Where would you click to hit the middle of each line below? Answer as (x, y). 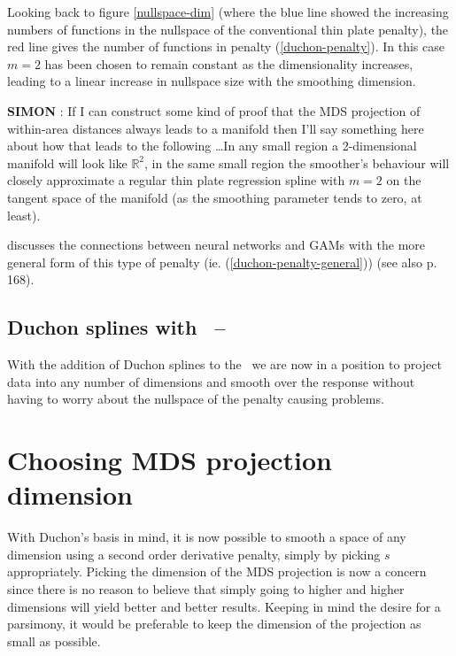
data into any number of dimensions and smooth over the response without (211, 381)
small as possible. (54, 641)
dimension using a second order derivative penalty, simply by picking (194, 554)
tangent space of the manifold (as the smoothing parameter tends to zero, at (215, 197)
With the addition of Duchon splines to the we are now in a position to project (224, 364)
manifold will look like (67, 162)
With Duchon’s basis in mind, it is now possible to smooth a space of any (207, 537)
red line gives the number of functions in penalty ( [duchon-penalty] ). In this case (226, 46)
